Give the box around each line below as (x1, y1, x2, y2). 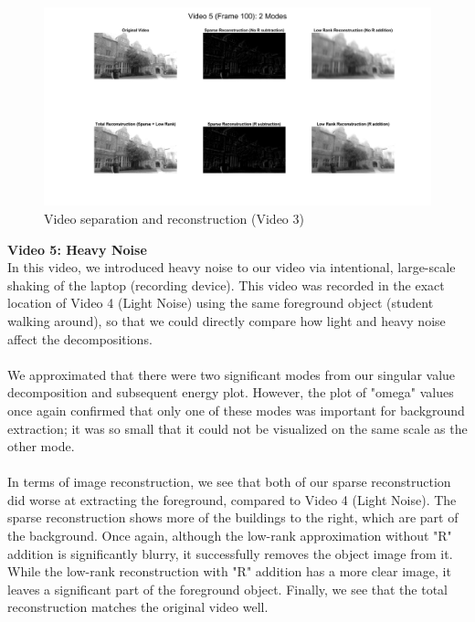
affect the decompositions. (7, 329, 153, 348)
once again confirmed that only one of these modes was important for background (7, 400, 465, 419)
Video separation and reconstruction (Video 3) (44, 208, 304, 227)
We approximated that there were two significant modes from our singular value (7, 364, 456, 384)
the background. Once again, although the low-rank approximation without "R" (7, 526, 452, 545)
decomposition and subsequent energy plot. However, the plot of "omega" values (7, 383, 454, 402)
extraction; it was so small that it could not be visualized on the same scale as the (7, 418, 468, 438)
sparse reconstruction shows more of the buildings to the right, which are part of (7, 508, 459, 527)
